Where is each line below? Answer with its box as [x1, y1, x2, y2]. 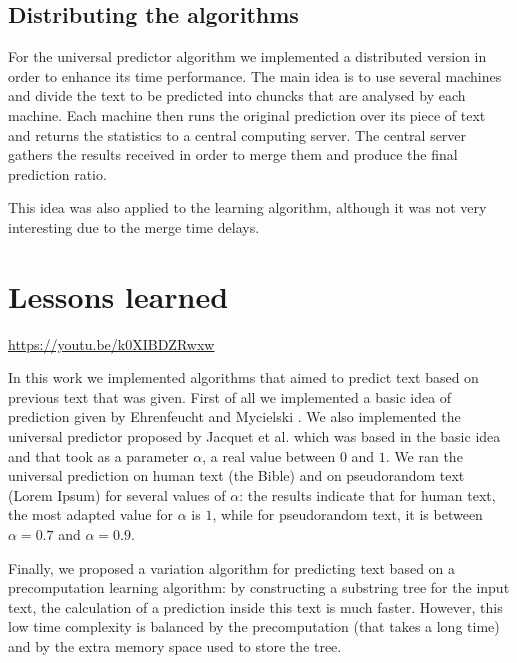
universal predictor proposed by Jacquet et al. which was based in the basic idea [8, 426, 501, 447]
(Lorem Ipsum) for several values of [8, 484, 226, 505]
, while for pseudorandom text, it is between [212, 504, 483, 525]
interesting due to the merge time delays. [8, 216, 260, 237]
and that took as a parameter [8, 445, 189, 466]
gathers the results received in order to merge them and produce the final [8, 144, 458, 165]
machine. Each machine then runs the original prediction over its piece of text [8, 104, 486, 125]
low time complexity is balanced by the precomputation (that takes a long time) [8, 616, 500, 637]
